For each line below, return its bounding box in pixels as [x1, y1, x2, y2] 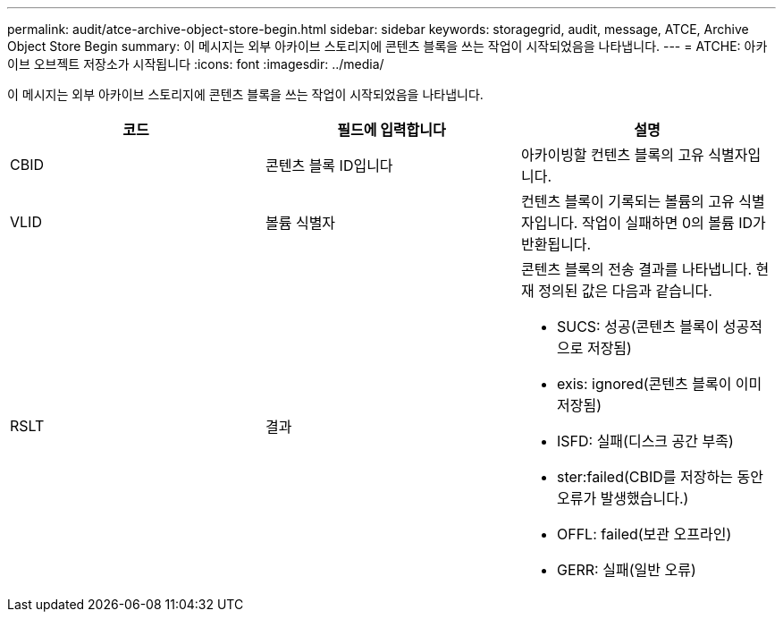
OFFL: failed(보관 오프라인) [556, 525, 732, 543]
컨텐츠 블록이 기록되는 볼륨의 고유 [520, 192, 735, 210]
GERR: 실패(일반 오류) [556, 561, 696, 579]
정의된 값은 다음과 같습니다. [538, 282, 712, 300]
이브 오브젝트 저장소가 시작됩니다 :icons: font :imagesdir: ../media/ [7, 56, 384, 72]
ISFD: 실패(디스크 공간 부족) [556, 432, 734, 450]
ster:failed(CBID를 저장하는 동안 [556, 468, 763, 486]
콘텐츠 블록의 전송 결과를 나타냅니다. [520, 260, 753, 278]
